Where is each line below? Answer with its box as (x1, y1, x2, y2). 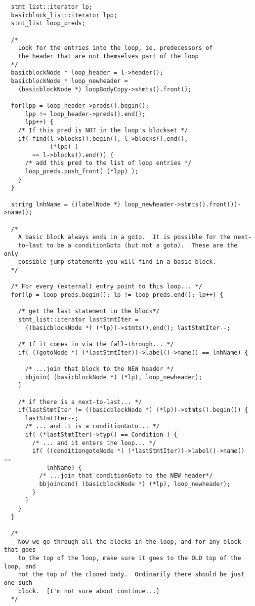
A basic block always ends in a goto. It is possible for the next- (18, 234, 252, 241)
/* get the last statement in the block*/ (18, 308, 160, 315)
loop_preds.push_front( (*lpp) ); (25, 168, 139, 175)
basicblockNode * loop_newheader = (11, 77, 128, 84)
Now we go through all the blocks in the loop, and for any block (18, 538, 241, 545)
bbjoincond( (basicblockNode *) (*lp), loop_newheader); (39, 481, 231, 488)
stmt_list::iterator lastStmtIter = (18, 316, 139, 323)
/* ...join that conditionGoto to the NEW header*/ (39, 472, 213, 480)
